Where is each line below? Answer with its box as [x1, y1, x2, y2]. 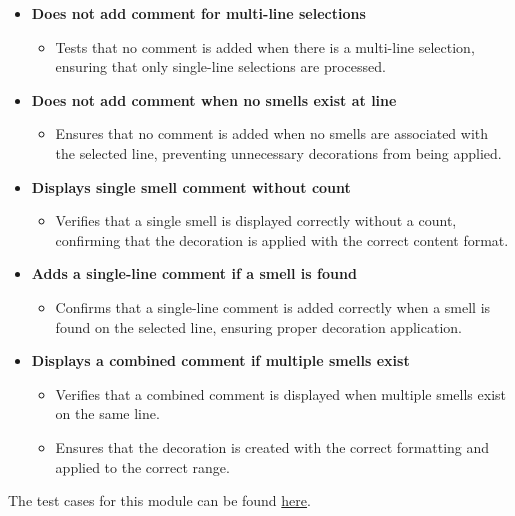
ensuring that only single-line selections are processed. [55, 56, 386, 77]
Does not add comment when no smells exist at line [31, 89, 397, 110]
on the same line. [55, 403, 160, 424]
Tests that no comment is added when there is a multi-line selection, [55, 36, 475, 57]
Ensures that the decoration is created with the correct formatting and [55, 436, 490, 457]
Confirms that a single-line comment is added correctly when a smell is [55, 296, 491, 317]
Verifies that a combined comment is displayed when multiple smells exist [55, 383, 506, 404]
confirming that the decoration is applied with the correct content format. [55, 229, 509, 250]
